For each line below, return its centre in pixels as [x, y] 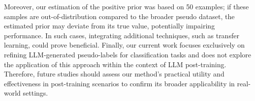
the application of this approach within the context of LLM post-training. [115, 64]
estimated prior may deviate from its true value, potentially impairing [110, 26]
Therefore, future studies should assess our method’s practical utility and [114, 74]
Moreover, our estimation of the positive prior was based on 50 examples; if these [127, 6]
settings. [35, 93]
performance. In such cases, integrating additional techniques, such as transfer [122, 35]
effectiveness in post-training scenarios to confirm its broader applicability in [119, 83]
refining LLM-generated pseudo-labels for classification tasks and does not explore [127, 54]
